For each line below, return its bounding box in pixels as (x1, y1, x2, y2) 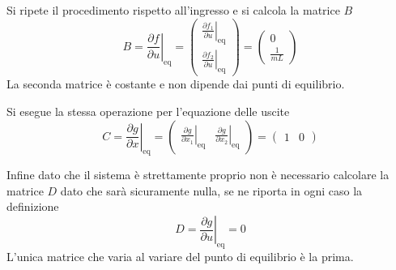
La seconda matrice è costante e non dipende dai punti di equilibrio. (6, 75, 345, 92)
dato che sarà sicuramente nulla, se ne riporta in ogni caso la (60, 182, 363, 199)
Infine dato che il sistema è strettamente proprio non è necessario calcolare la (6, 166, 390, 183)
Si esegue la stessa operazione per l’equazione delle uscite (6, 102, 290, 119)
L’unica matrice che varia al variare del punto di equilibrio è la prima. (6, 247, 354, 264)
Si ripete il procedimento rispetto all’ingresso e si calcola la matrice (6, 2, 340, 18)
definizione (6, 198, 59, 215)
